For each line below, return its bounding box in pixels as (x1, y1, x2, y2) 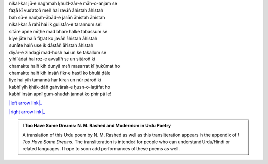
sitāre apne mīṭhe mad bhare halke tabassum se (9, 28, 108, 34)
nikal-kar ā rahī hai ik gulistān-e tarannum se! (9, 21, 102, 27)
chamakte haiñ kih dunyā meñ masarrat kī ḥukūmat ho (9, 63, 120, 69)
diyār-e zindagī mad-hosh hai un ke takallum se (9, 49, 107, 55)
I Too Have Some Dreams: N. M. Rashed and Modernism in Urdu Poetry (22, 123, 171, 129)
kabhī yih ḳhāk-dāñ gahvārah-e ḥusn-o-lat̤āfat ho (9, 84, 110, 90)
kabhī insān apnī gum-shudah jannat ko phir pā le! (9, 91, 112, 97)
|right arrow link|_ (9, 109, 45, 115)
